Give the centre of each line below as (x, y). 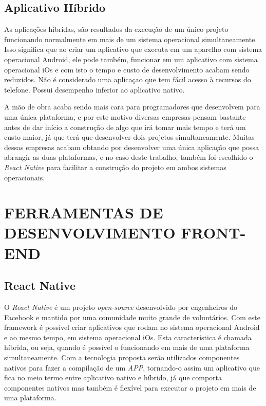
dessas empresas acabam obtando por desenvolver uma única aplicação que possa (132, 147)
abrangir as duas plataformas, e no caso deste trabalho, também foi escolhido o (129, 157)
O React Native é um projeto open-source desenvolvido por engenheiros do (121, 307)
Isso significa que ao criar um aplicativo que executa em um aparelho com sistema (133, 49)
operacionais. (25, 177)
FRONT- (213, 233)
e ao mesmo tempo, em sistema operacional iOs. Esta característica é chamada (128, 337)
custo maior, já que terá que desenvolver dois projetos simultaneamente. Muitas (129, 137)
